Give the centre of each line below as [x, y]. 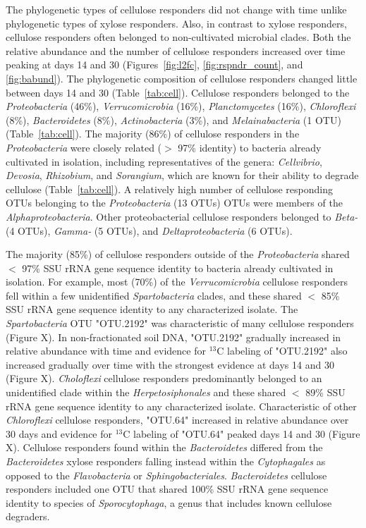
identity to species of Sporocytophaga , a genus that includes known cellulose [169, 502]
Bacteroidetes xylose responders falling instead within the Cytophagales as [166, 461]
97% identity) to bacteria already [250, 147]
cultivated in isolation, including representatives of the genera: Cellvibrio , [164, 161]
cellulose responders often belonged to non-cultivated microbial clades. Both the [178, 37]
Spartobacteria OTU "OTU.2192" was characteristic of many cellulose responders [180, 323]
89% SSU [325, 392]
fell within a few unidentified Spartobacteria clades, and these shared [154, 295]
